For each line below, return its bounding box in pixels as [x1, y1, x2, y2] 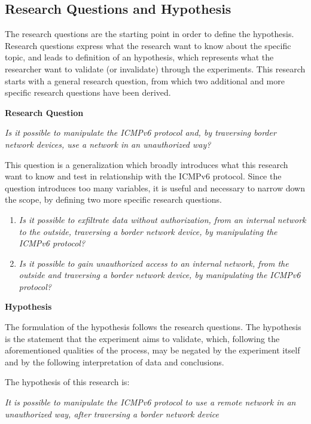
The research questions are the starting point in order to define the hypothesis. [5, 28, 294, 40]
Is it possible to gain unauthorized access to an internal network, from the [19, 257, 289, 269]
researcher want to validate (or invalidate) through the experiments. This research [5, 62, 306, 75]
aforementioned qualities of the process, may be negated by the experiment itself [5, 344, 300, 356]
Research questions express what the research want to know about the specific [5, 39, 291, 51]
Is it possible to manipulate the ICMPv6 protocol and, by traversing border [5, 126, 276, 139]
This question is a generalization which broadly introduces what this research [5, 158, 288, 170]
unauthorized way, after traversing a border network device [5, 407, 219, 420]
